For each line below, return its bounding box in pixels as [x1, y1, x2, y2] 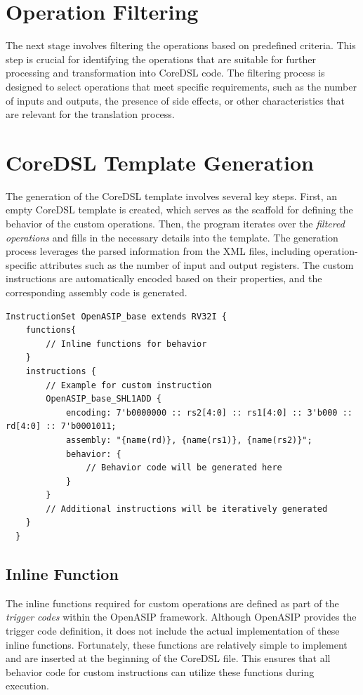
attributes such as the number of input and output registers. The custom [39, 257, 354, 272]
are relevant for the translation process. [6, 107, 175, 121]
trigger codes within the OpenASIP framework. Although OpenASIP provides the [6, 609, 357, 624]
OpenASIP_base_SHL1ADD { [46, 394, 161, 404]
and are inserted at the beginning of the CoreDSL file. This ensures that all [6, 651, 331, 666]
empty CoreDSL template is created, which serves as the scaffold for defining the [6, 202, 353, 217]
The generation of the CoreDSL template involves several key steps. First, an [6, 188, 338, 203]
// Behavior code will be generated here [86, 463, 282, 473]
